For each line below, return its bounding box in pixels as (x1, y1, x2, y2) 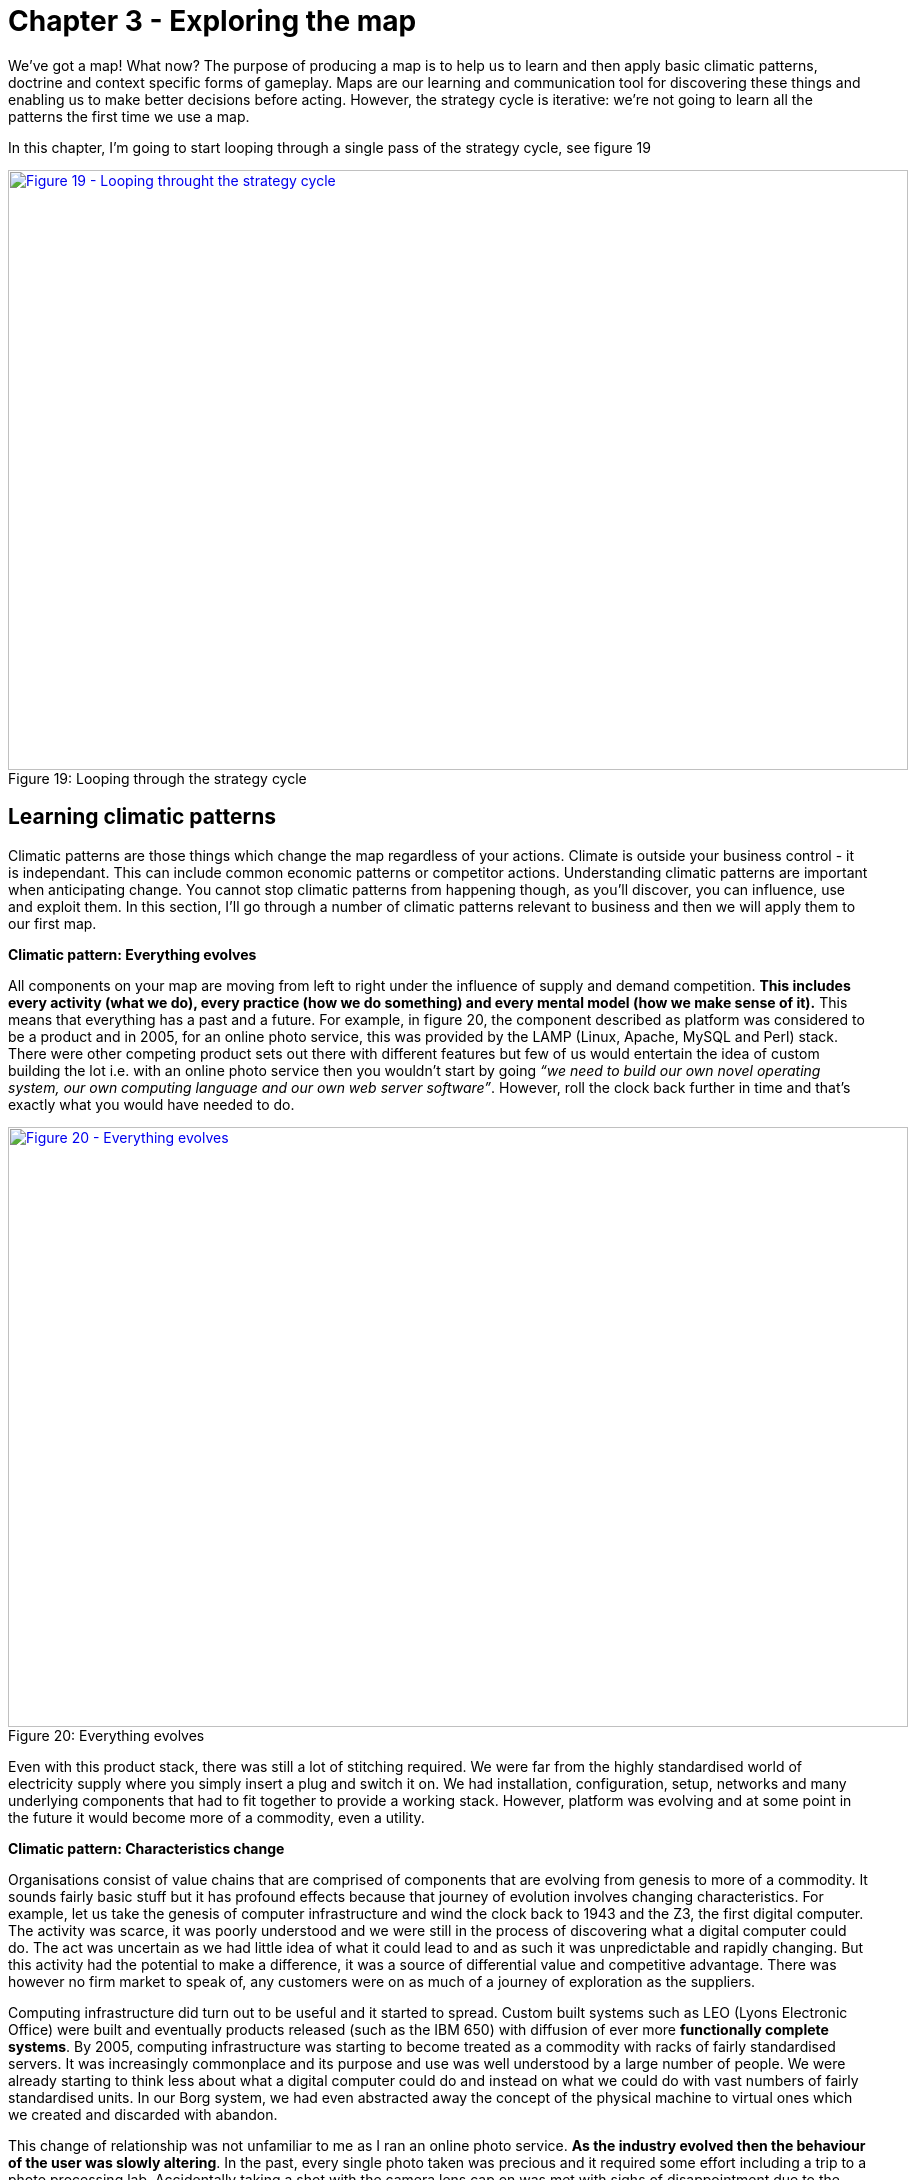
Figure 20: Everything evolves (8, 1726, 205, 1744)
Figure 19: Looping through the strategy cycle (8, 769, 307, 787)
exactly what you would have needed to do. (8, 1095, 295, 1113)
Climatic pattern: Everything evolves (8, 945, 257, 963)
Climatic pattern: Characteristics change (8, 1839, 285, 1857)
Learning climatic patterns (8, 804, 277, 830)
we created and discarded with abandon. (8, 2105, 278, 2123)
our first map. (8, 914, 97, 932)
